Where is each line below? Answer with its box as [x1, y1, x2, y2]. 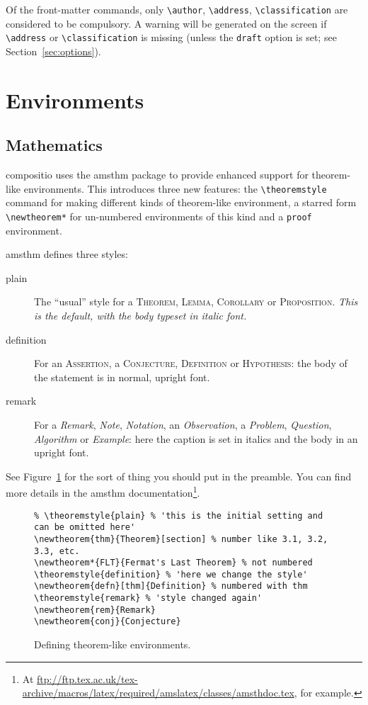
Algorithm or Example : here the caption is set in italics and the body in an [34, 431, 358, 446]
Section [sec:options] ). [6, 43, 101, 58]
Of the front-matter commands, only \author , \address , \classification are [6, 2, 348, 16]
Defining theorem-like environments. [34, 637, 191, 652]
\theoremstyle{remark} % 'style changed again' [34, 593, 263, 604]
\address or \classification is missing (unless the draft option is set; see [6, 30, 337, 45]
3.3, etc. [34, 546, 80, 556]
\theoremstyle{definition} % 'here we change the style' [34, 569, 308, 580]
